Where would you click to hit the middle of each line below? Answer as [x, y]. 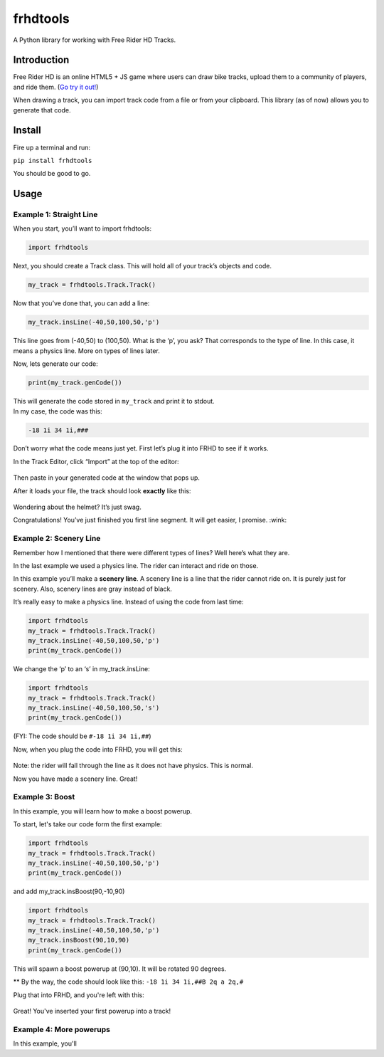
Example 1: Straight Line [55, 215]
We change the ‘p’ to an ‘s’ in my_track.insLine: [81, 669]
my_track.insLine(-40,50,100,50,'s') [94, 708]
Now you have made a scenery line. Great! [75, 779]
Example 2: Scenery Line [57, 539]
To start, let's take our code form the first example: [88, 824]
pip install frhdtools [53, 161]
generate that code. [42, 110]
